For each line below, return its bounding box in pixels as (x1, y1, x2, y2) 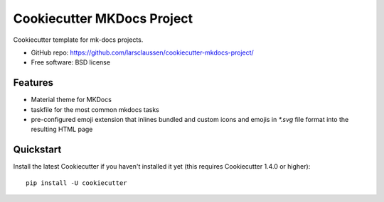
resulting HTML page (31, 125, 93, 134)
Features (13, 77, 53, 89)
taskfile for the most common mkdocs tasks (31, 105, 159, 113)
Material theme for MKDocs (31, 96, 112, 104)
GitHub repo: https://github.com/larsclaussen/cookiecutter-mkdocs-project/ (31, 48, 254, 57)
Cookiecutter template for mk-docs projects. (13, 35, 144, 44)
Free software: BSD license (31, 58, 110, 67)
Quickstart (13, 144, 62, 156)
